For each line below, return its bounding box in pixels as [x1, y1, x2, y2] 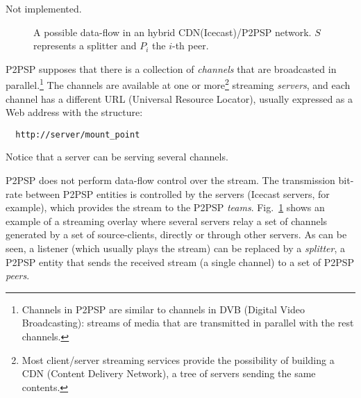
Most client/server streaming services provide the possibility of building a [22, 352, 335, 367]
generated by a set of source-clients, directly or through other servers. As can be [6, 227, 347, 242]
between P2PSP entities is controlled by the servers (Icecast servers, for [25, 186, 330, 201]
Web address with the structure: [6, 105, 143, 119]
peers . [6, 268, 30, 283]
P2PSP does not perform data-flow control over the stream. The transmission [6, 173, 335, 188]
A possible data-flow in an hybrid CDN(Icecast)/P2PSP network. [33, 24, 312, 39]
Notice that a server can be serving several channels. [6, 149, 228, 164]
